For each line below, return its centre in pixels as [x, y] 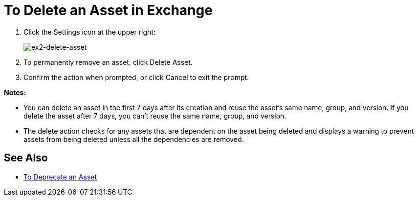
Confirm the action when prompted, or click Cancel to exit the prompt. [136, 77]
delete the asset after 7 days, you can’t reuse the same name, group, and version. [155, 116]
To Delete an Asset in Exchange [108, 10]
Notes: [15, 92]
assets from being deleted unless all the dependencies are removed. [134, 139]
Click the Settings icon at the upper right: [89, 32]
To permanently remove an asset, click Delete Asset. [108, 62]
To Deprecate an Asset [60, 177]
